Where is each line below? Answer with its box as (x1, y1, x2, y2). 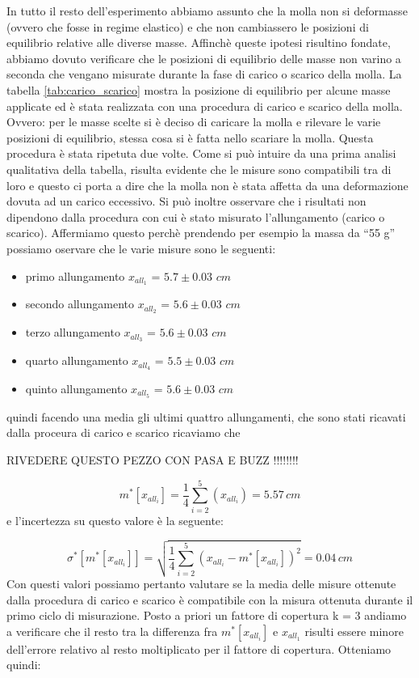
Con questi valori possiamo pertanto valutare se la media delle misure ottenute (6, 575, 396, 592)
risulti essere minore (304, 622, 404, 639)
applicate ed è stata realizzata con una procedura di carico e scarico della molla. (6, 97, 403, 114)
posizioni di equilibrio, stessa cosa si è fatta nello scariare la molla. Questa (6, 129, 374, 146)
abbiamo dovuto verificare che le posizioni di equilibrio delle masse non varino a (6, 49, 401, 66)
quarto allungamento (25, 352, 128, 369)
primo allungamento (25, 267, 125, 284)
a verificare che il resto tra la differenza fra (6, 622, 218, 639)
